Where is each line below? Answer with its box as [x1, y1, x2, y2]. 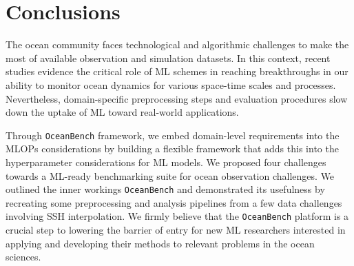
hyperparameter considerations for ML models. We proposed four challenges [6, 154, 326, 169]
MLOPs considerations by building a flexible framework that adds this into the [6, 141, 339, 156]
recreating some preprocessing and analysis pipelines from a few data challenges [6, 195, 342, 209]
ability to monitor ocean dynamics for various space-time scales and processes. [6, 77, 336, 92]
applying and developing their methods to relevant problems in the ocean [6, 236, 315, 250]
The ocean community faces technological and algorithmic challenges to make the [6, 37, 349, 52]
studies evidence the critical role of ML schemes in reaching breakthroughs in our [6, 64, 348, 79]
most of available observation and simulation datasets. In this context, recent [6, 50, 331, 65]
